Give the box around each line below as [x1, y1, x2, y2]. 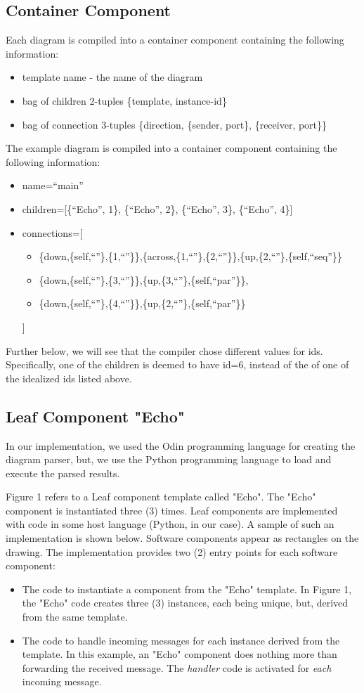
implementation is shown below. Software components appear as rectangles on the [6, 531, 359, 545]
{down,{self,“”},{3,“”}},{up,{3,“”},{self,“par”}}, [39, 272, 249, 287]
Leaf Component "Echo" [6, 405, 185, 427]
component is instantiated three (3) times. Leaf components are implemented [6, 503, 338, 517]
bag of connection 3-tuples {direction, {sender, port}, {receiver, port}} [22, 117, 327, 131]
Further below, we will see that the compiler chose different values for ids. [6, 343, 323, 358]
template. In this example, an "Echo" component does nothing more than [22, 647, 337, 661]
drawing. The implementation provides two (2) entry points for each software [6, 544, 338, 559]
